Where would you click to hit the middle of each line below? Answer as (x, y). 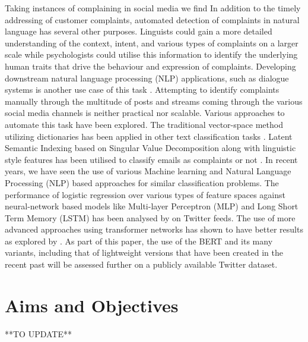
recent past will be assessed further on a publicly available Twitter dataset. (141, 264)
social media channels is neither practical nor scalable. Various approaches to (145, 113)
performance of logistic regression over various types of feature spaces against (145, 194)
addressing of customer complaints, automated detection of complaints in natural (152, 19)
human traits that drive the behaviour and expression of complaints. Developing (150, 66)
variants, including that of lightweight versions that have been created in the (144, 252)
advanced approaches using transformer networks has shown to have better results (154, 229)
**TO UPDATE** (38, 333)
